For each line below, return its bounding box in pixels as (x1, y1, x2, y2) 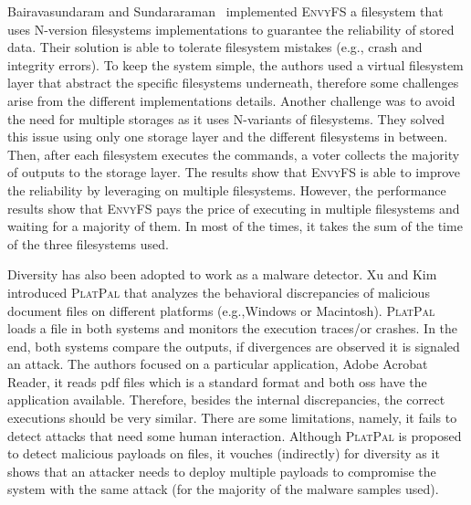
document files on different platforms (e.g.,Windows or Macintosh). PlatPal (7, 300, 435, 320)
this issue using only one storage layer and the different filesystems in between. (7, 127, 448, 146)
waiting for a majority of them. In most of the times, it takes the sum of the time (7, 216, 463, 236)
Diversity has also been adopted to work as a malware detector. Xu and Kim (7, 265, 437, 284)
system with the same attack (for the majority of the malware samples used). (7, 479, 439, 499)
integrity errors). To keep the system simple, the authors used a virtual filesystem (7, 55, 464, 74)
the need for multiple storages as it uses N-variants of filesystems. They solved (7, 109, 445, 128)
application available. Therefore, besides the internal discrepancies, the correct (7, 390, 445, 409)
